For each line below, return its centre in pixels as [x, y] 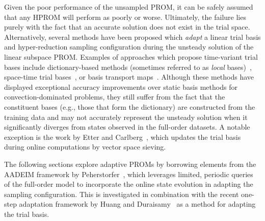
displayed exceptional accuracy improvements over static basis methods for [121, 87]
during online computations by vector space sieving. [85, 147]
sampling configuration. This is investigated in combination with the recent [122, 194]
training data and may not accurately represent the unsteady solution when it [126, 117]
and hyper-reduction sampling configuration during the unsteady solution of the [129, 47]
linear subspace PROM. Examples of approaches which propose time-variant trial [131, 56]
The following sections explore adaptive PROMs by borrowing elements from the [130, 164]
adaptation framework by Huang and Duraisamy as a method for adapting [137, 204]
